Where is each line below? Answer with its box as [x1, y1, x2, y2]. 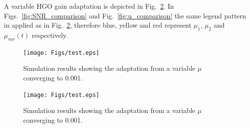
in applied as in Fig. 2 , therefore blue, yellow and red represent [4, 20, 191, 30]
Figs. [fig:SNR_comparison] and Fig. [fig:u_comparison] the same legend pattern [4, 10, 246, 20]
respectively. [31, 30, 68, 40]
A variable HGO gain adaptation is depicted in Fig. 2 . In [4, 1, 174, 11]
